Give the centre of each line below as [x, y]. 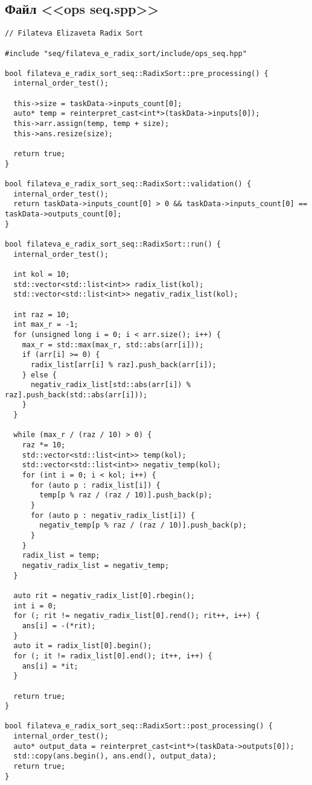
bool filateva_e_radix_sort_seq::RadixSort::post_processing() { [139, 726]
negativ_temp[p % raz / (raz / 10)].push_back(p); [143, 525]
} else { [39, 375]
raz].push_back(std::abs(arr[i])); [76, 395]
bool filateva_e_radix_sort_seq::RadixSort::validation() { [128, 184]
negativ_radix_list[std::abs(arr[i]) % [110, 385]
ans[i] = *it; [50, 666]
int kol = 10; [42, 274]
